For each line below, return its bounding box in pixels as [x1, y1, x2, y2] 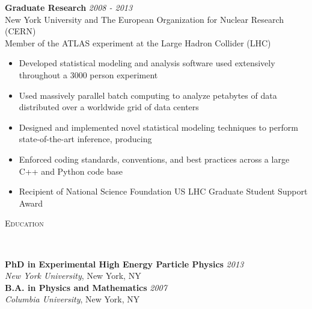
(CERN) [5, 25, 36, 37]
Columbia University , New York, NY [5, 293, 140, 305]
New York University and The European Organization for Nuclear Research [5, 13, 284, 25]
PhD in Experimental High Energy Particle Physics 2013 [5, 257, 244, 270]
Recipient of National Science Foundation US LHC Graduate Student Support [19, 185, 308, 198]
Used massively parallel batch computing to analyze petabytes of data [19, 89, 277, 101]
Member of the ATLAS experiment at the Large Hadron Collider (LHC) [5, 36, 271, 49]
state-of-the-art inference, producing [19, 133, 152, 145]
